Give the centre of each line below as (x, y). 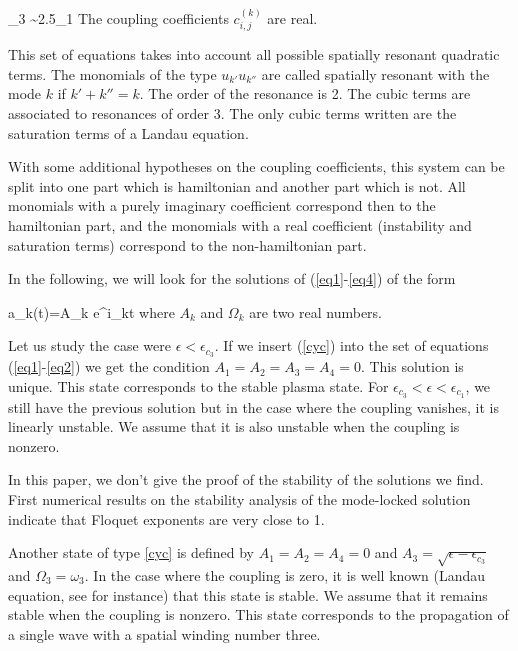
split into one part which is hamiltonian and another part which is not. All (237, 185)
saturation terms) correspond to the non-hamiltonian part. (187, 244)
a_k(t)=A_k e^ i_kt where (91, 311)
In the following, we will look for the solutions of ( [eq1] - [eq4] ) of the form (232, 278)
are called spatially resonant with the (375, 73)
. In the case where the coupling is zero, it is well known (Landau (285, 575)
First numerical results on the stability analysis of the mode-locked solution (239, 499)
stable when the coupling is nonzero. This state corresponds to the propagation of (258, 614)
